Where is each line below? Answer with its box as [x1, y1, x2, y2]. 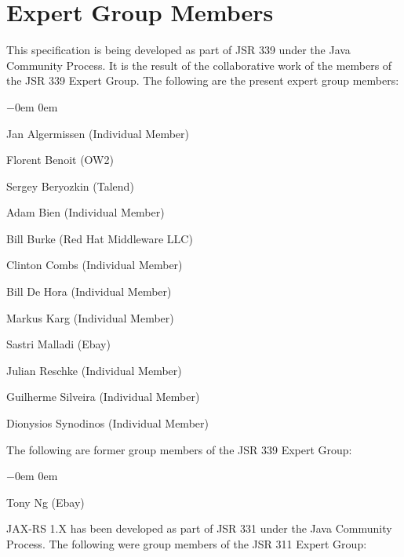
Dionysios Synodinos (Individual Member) [6, 415, 209, 431]
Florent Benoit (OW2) [6, 151, 114, 168]
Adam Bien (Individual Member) [6, 204, 165, 220]
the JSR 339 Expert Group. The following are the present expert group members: [6, 72, 399, 89]
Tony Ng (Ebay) [6, 493, 85, 510]
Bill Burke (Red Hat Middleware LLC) [6, 230, 193, 246]
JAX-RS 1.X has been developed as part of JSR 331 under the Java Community [6, 520, 392, 537]
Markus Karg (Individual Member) [6, 309, 174, 326]
